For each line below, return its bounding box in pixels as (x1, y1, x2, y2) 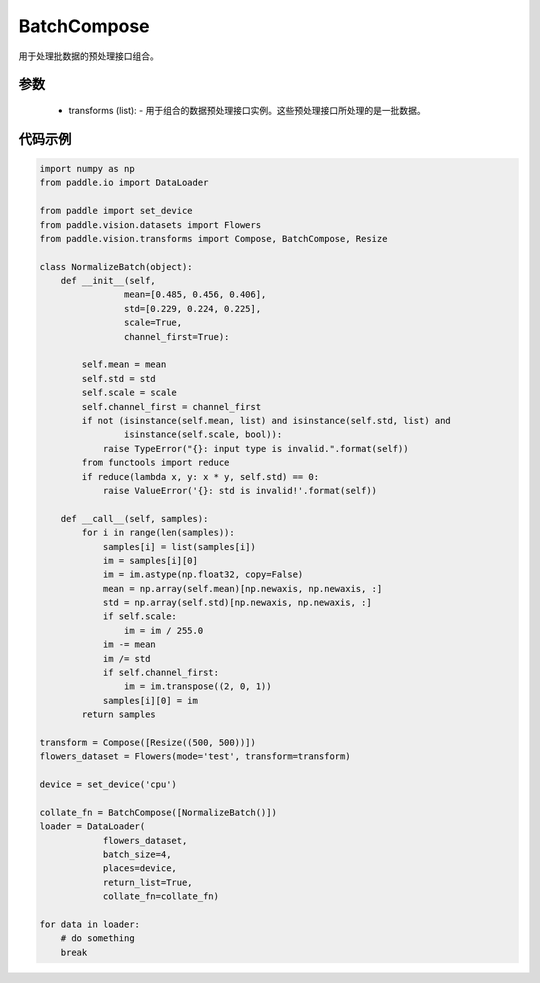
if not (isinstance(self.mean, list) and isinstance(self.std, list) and (81, 415, 452, 426)
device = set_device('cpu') (39, 779, 177, 790)
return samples (81, 709, 157, 720)
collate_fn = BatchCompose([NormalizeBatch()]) (39, 806, 277, 818)
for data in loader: (39, 919, 140, 930)
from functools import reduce (81, 457, 230, 469)
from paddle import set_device (39, 205, 194, 217)
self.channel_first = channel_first (81, 401, 262, 412)
